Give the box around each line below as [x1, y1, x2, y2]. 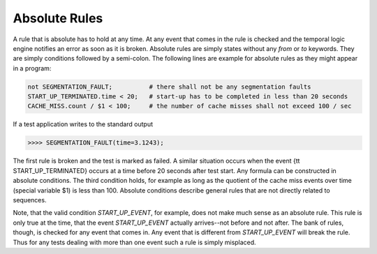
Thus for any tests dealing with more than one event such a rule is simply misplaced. [13, 238, 256, 246]
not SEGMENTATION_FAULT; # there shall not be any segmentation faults [27, 82, 311, 91]
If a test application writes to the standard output [13, 120, 154, 128]
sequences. [13, 196, 47, 204]
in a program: [13, 63, 52, 73]
